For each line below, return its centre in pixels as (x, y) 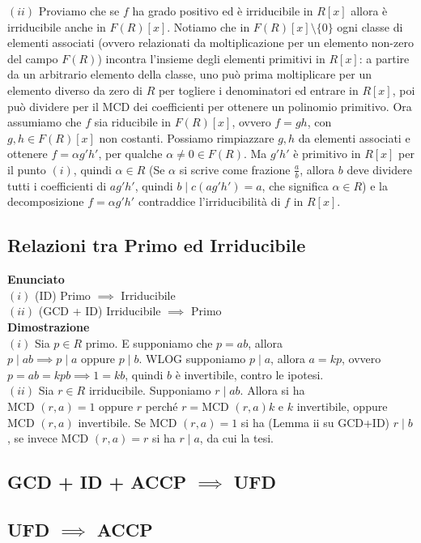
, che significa (295, 185)
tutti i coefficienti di (57, 185)
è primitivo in (327, 154)
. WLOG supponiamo (192, 359)
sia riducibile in (132, 122)
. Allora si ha (272, 390)
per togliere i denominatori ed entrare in (258, 90)
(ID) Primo (62, 295)
